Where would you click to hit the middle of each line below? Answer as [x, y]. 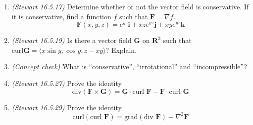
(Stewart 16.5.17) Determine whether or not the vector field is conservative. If [130, 6]
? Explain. [121, 50]
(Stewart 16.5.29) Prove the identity [67, 107]
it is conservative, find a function [61, 16]
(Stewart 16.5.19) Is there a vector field [72, 40]
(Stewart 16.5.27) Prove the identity [67, 83]
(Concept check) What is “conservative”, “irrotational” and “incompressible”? [129, 66]
